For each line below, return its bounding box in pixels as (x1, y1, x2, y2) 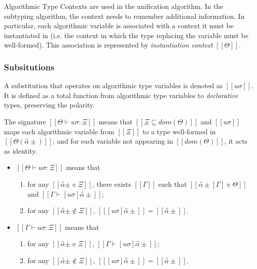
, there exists (92, 178, 131, 189)
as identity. (4, 145, 37, 156)
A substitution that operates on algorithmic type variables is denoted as (4, 80, 223, 91)
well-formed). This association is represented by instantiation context (4, 40, 213, 50)
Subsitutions (4, 60, 54, 73)
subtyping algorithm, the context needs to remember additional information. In (4, 10, 245, 21)
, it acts (224, 136, 248, 146)
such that (158, 178, 187, 189)
